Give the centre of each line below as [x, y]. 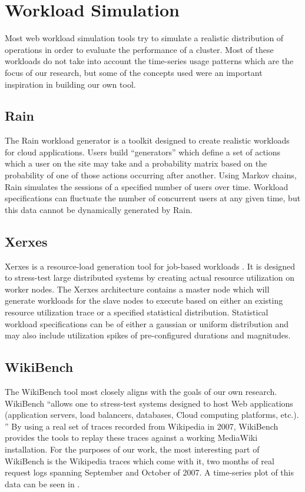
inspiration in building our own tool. [70, 84]
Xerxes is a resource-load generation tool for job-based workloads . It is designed [150, 266]
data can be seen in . [42, 483]
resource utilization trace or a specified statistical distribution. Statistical [137, 312]
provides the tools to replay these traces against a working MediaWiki [131, 438]
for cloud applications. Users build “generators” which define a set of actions [143, 152]
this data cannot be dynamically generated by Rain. [99, 209]
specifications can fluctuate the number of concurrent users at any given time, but [153, 198]
